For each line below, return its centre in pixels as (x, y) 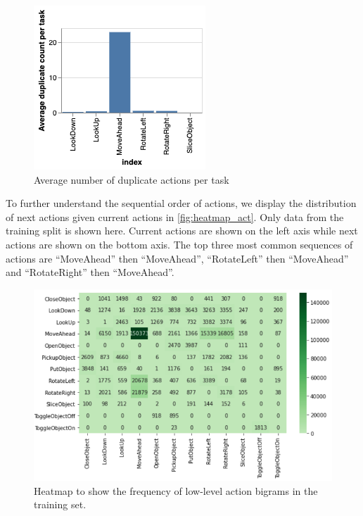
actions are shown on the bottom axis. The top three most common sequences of (179, 244)
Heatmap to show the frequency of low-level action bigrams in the (176, 490)
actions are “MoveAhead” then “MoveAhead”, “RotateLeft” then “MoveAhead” (177, 258)
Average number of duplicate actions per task (132, 179)
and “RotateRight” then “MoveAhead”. (90, 272)
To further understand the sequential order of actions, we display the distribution (181, 203)
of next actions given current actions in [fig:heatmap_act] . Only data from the (175, 216)
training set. (60, 504)
